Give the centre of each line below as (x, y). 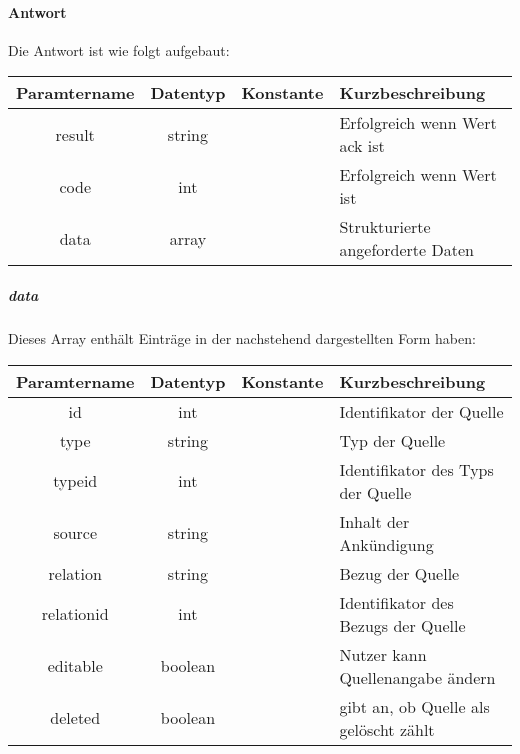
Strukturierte (385, 227)
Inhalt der (374, 521)
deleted (75, 718)
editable (75, 666)
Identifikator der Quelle (421, 411)
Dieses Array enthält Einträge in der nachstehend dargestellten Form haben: (242, 337)
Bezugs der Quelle (402, 625)
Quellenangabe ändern (417, 677)
